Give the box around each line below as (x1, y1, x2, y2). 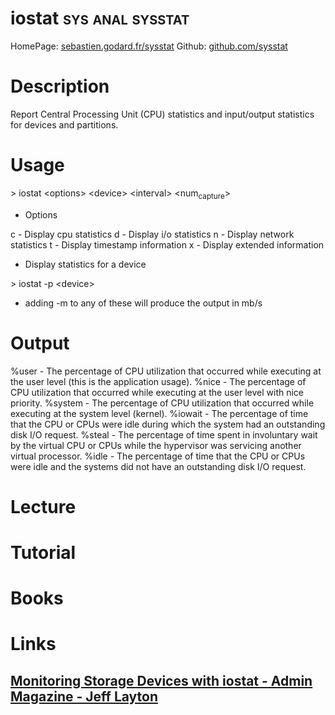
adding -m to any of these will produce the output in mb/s (24, 297, 263, 309)
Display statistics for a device (24, 258, 147, 270)
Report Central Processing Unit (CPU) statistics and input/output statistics (10, 108, 315, 120)
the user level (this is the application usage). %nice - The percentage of (10, 375, 307, 387)
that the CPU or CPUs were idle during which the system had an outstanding (10, 418, 326, 430)
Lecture (10, 495, 77, 518)
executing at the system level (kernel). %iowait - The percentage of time (10, 407, 309, 419)
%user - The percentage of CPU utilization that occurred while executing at (10, 365, 322, 377)
